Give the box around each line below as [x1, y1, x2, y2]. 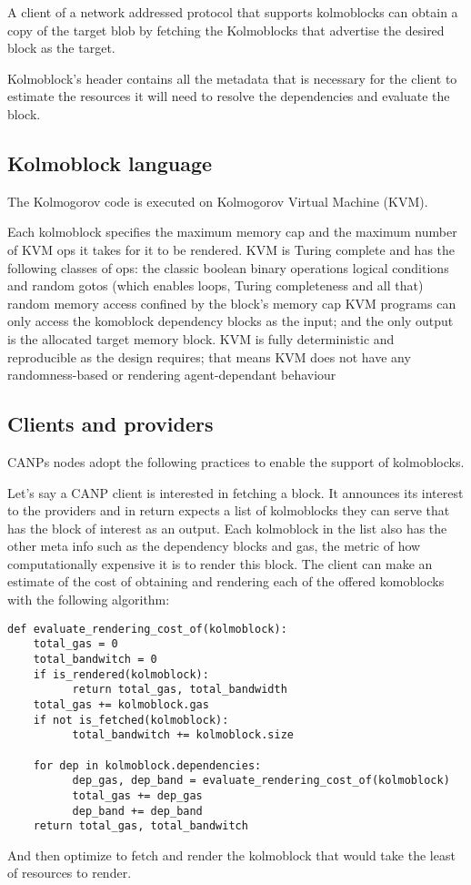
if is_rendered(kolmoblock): [33, 667, 209, 681]
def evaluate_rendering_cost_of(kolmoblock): [7, 622, 287, 636]
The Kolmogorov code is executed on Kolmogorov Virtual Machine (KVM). [7, 191, 428, 210]
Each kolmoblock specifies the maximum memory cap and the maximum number [7, 222, 457, 241]
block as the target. [7, 38, 115, 57]
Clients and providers [7, 410, 214, 438]
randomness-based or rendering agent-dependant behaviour [7, 365, 336, 384]
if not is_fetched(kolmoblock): [33, 713, 229, 727]
